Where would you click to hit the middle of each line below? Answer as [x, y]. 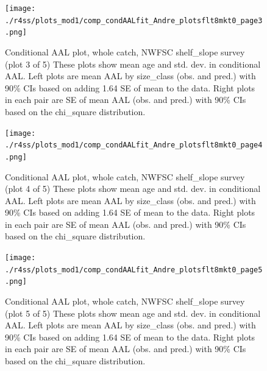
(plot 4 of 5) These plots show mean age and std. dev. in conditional [133, 189]
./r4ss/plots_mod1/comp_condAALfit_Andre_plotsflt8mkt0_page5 [134, 270]
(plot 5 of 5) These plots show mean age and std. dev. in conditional [133, 313]
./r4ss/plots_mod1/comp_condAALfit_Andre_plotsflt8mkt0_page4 [134, 145]
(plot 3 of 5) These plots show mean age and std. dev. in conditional [133, 64]
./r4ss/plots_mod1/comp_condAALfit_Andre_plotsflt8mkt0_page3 [134, 20]
